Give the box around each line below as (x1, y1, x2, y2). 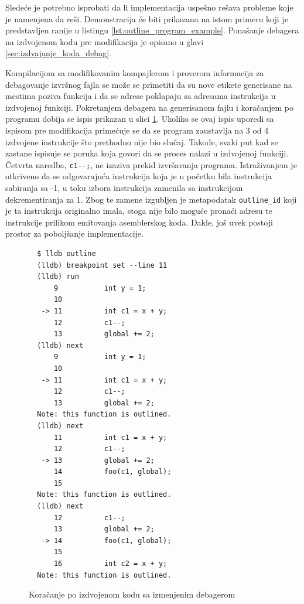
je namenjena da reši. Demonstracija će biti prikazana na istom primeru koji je (5, 12, 288, 25)
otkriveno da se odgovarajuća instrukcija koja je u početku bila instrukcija (5, 170, 272, 182)
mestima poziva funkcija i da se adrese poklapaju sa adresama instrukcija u (5, 90, 276, 102)
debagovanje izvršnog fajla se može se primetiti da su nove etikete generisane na (5, 78, 292, 90)
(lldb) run (37, 272, 79, 281)
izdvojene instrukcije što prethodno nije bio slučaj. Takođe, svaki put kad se (5, 135, 278, 148)
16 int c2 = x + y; (53, 559, 168, 568)
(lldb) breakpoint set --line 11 (37, 261, 168, 269)
